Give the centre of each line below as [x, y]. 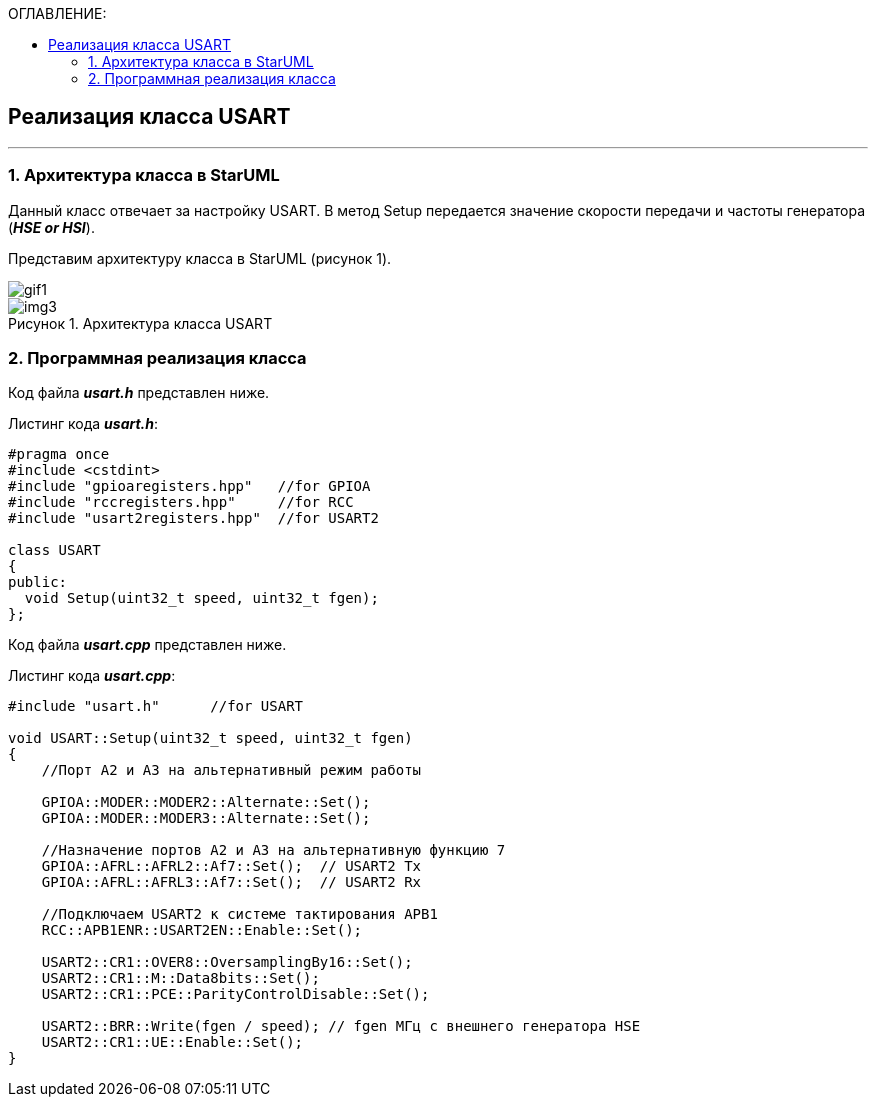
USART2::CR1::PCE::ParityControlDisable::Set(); [235, 994]
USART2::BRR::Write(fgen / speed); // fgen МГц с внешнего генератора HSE [341, 1026]
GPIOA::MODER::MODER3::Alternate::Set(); [206, 818]
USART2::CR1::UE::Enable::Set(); [172, 1042]
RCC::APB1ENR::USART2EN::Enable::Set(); [202, 930]
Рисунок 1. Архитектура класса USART [140, 323]
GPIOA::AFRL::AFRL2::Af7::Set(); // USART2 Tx [231, 866]
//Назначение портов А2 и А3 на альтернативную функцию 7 [273, 850]
